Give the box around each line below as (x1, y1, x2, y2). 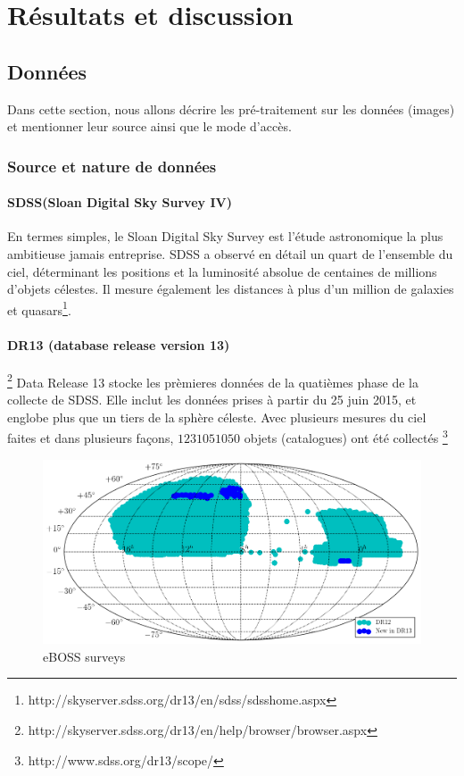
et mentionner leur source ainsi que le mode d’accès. (7, 117, 292, 136)
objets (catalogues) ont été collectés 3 (244, 426, 448, 446)
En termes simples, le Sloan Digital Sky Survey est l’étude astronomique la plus (7, 227, 443, 246)
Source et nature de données (7, 154, 217, 177)
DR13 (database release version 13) (7, 335, 230, 354)
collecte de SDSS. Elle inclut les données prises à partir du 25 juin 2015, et (7, 390, 417, 409)
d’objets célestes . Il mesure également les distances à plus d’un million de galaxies (7, 280, 454, 298)
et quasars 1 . (7, 297, 71, 319)
